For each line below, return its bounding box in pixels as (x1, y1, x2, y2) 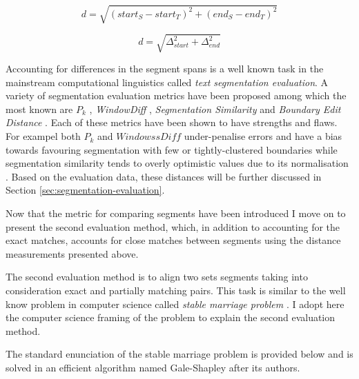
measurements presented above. (6, 246, 139, 260)
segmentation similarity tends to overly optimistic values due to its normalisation (6, 156, 349, 170)
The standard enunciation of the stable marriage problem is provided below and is (6, 347, 353, 361)
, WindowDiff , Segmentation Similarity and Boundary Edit (89, 101, 341, 116)
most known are (6, 101, 73, 116)
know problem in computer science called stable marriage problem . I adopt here (6, 296, 345, 311)
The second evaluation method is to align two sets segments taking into (6, 269, 308, 284)
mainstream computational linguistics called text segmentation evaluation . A (6, 74, 329, 89)
